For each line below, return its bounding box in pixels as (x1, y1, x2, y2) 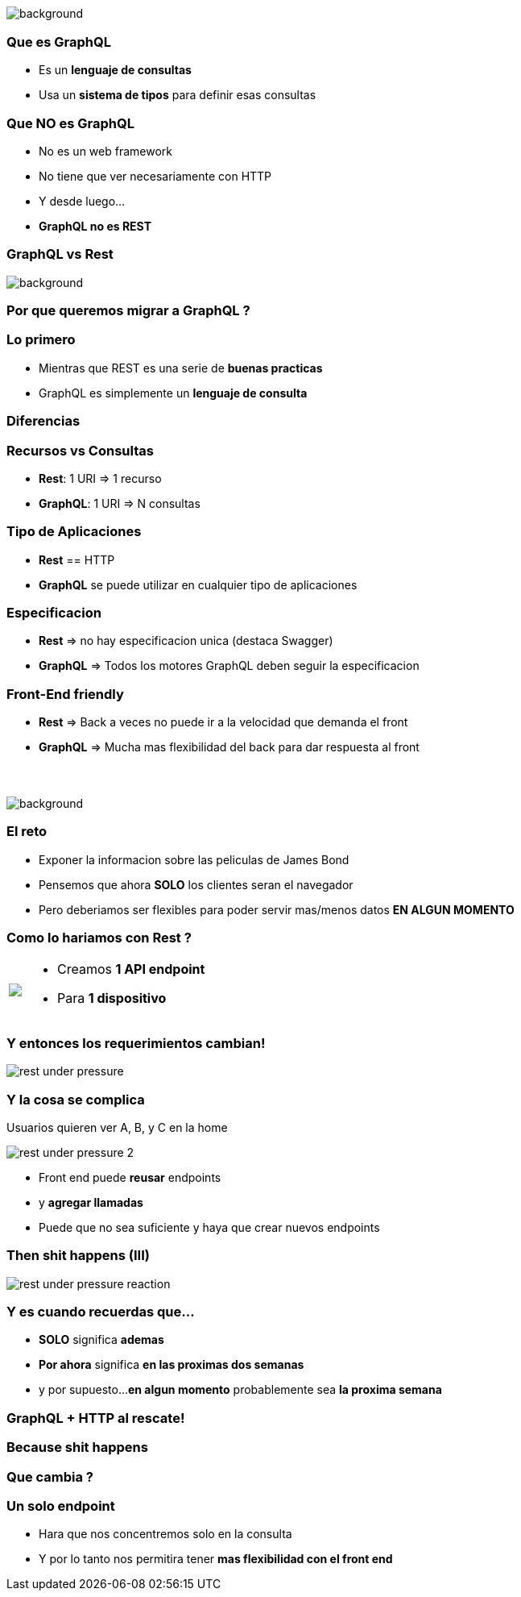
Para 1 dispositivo (57, 990, 167, 1007)
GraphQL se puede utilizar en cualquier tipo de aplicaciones (39, 577, 358, 592)
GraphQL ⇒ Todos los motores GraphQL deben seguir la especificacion (39, 659, 420, 673)
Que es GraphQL (6, 33, 111, 50)
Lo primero (6, 331, 76, 348)
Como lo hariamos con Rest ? (6, 930, 192, 946)
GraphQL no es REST (39, 218, 152, 233)
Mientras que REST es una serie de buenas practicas (39, 360, 323, 375)
